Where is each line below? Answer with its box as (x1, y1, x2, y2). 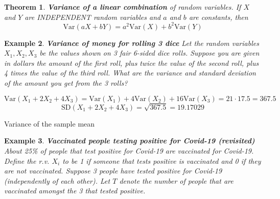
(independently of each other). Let (4, 175, 110, 186)
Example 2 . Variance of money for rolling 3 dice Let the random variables (4, 37, 259, 48)
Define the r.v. (4, 155, 50, 166)
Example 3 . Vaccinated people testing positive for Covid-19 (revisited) (4, 135, 255, 146)
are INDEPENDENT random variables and (25, 11, 161, 22)
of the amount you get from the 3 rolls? (4, 78, 128, 88)
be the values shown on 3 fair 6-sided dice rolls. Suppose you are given (39, 47, 260, 58)
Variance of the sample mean (4, 118, 95, 129)
